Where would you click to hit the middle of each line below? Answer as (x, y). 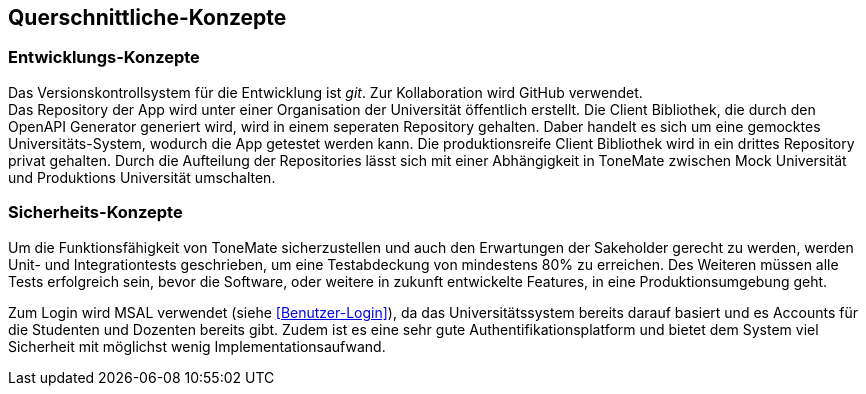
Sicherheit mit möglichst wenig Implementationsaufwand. (197, 346)
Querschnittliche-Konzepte (147, 17)
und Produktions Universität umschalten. (142, 177)
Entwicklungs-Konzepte (104, 57)
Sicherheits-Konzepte (95, 212)
